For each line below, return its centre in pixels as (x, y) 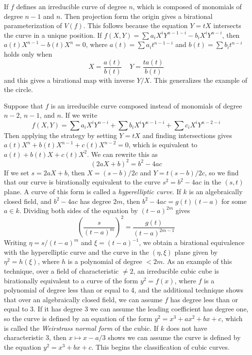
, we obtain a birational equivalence (192, 242)
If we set (17, 172)
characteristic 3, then (35, 337)
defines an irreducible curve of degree (71, 6)
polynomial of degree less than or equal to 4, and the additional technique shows (124, 290)
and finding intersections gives (187, 135)
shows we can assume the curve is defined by (174, 337)
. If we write (79, 115)
